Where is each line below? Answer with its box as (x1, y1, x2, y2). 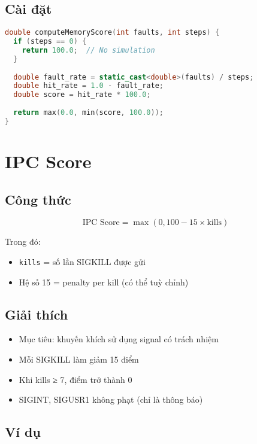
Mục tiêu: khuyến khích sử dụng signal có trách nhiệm (19, 333, 219, 345)
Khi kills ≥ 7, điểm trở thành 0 (19, 373, 132, 385)
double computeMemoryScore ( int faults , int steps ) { (5, 28, 220, 37)
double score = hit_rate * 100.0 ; (13, 90, 151, 99)
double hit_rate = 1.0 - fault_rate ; (13, 81, 164, 90)
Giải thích (5, 305, 68, 323)
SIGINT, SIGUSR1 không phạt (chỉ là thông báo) (19, 393, 203, 406)
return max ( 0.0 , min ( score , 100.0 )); (13, 108, 164, 117)
